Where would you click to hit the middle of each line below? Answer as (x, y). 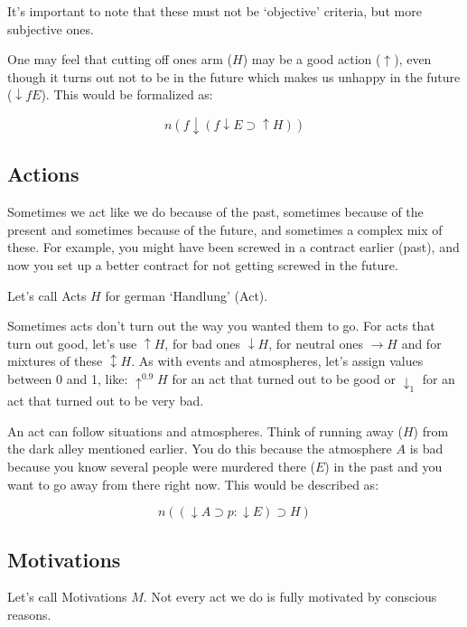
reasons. (29, 614)
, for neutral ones (316, 343)
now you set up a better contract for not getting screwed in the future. (203, 264)
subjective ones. (51, 28)
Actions (43, 174)
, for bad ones (203, 343)
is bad (426, 449)
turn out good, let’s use (72, 343)
